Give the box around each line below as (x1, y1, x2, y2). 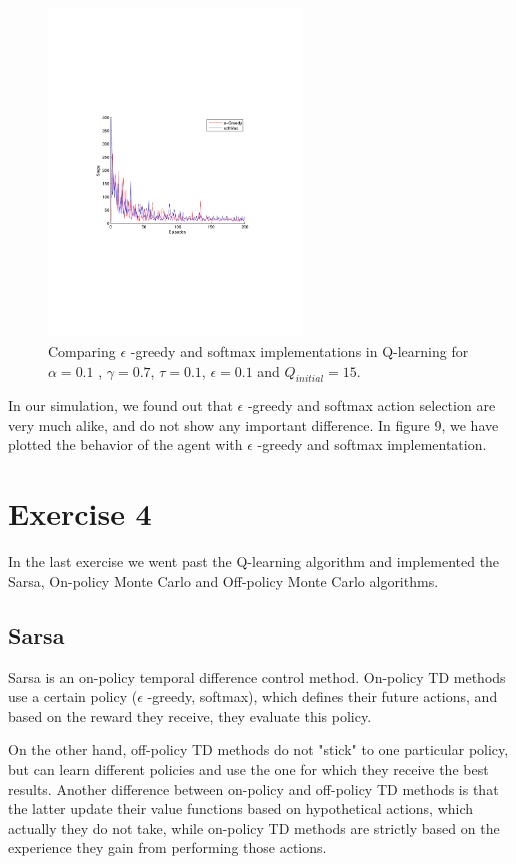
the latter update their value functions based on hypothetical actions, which (8, 798, 474, 819)
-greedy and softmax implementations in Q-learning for (130, 340, 469, 361)
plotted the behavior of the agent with (8, 434, 243, 455)
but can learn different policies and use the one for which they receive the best (8, 758, 489, 779)
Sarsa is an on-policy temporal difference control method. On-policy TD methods (8, 666, 506, 687)
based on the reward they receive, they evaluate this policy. (8, 705, 372, 726)
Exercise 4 (8, 493, 152, 534)
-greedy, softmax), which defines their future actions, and (147, 686, 498, 707)
